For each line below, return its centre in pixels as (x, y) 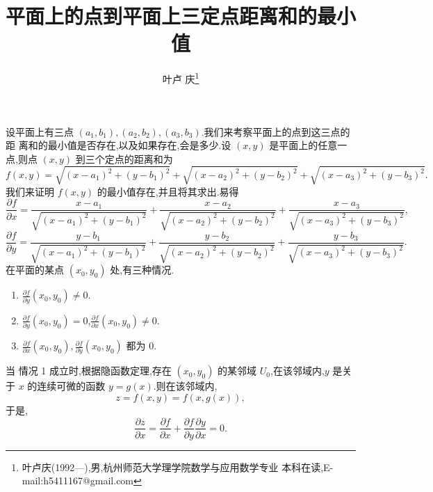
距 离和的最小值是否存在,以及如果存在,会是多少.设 (119, 145)
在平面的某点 (35, 270)
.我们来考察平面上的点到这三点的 (276, 131)
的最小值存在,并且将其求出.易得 (168, 191)
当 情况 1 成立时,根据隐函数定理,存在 (89, 371)
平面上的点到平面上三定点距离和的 (162, 16)
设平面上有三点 (40, 131)
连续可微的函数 (71, 386)
